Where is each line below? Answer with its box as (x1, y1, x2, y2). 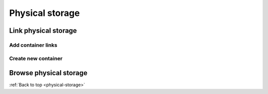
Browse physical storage (9, 69, 88, 77)
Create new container (9, 55, 63, 62)
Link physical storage (9, 26, 77, 35)
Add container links (9, 41, 58, 48)
